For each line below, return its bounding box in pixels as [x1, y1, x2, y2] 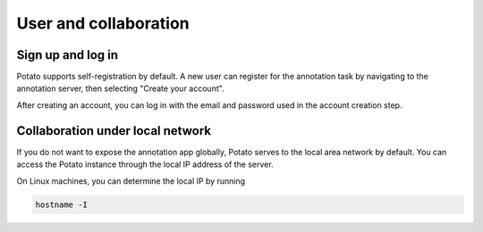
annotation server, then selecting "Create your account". [16, 83, 225, 94]
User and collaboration [16, 13, 190, 33]
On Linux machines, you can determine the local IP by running [16, 175, 246, 186]
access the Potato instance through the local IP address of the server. [16, 159, 274, 170]
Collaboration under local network [16, 123, 212, 138]
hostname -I [35, 199, 89, 210]
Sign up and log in [16, 47, 119, 62]
